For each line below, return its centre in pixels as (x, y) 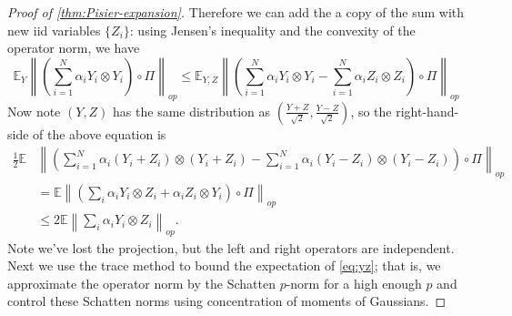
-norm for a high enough (354, 283)
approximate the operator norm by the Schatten (141, 283)
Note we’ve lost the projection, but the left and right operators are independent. (231, 247)
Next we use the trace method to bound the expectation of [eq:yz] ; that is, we (224, 265)
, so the (371, 111)
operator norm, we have (74, 48)
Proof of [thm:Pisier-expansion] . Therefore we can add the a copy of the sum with (236, 12)
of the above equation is (100, 133)
